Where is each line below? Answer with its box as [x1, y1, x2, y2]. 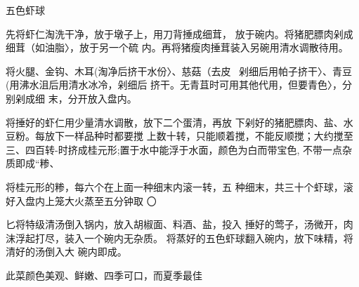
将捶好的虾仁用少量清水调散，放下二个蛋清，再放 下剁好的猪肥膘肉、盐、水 [6, 114, 353, 129]
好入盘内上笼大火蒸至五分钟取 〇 [6, 193, 157, 208]
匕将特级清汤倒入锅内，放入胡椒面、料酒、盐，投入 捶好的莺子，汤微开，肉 [6, 217, 353, 232]
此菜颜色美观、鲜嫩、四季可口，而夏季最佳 [6, 267, 202, 282]
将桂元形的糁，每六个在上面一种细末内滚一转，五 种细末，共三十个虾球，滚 [6, 179, 353, 194]
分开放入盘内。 [67, 91, 137, 105]
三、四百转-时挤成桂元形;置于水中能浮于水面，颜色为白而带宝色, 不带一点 [6, 142, 343, 156]
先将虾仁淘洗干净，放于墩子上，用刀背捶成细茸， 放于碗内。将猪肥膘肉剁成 [6, 26, 353, 41]
